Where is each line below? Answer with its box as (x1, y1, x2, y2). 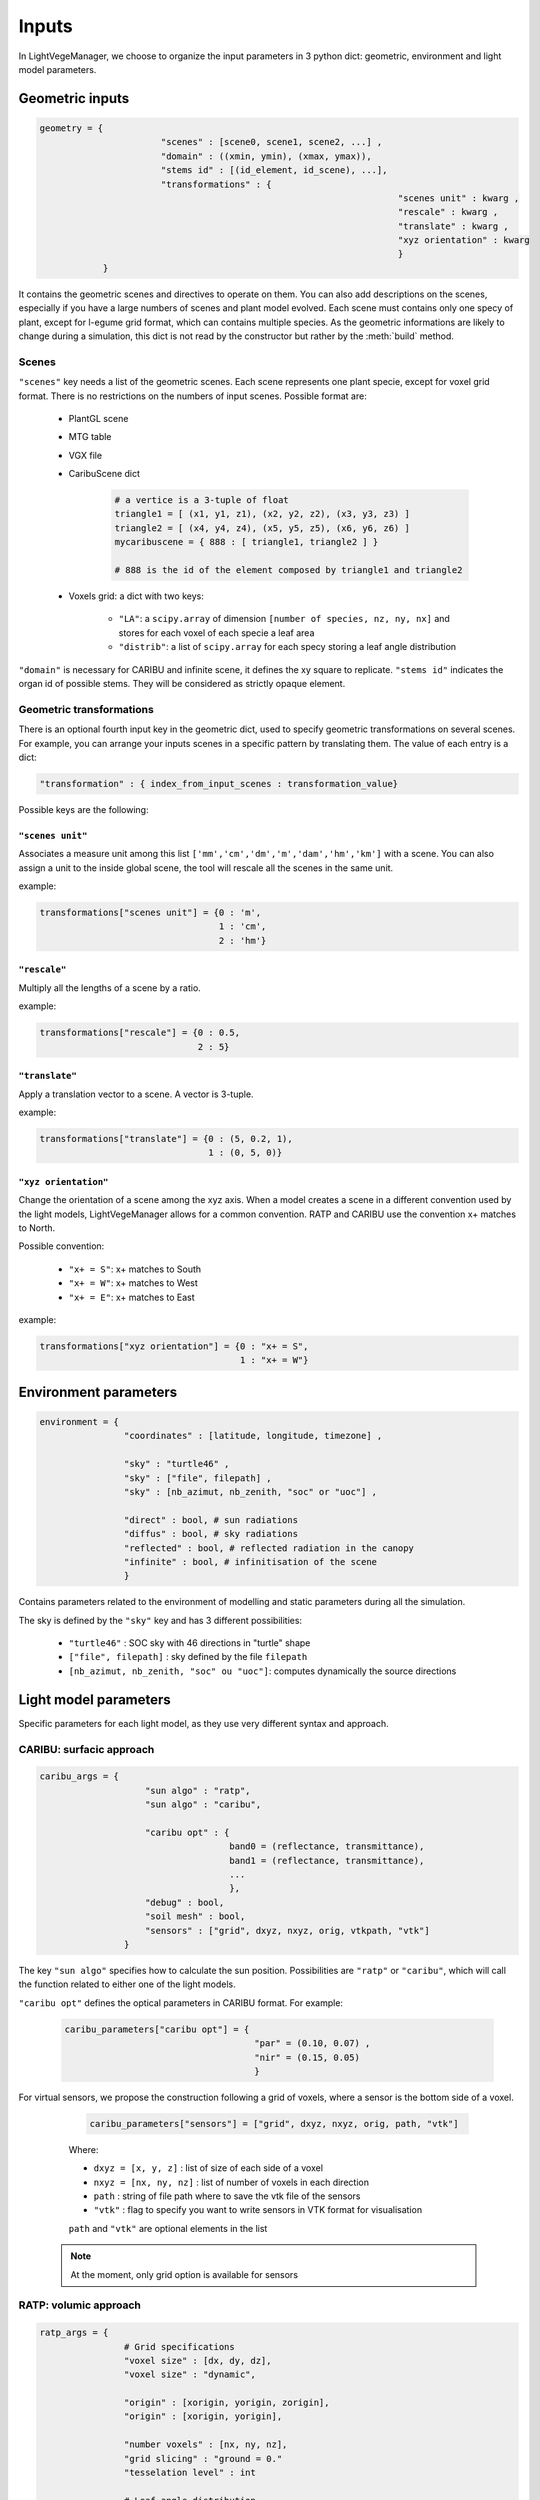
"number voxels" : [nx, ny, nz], (123, 2439, 288, 2450)
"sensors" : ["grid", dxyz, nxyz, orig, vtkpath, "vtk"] (145, 1925, 430, 1936)
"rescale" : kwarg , (397, 206, 499, 218)
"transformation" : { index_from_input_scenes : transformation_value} (39, 778, 399, 789)
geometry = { (39, 122, 104, 134)
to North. (18, 1222, 56, 1234)
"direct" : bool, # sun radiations (123, 1514, 299, 1525)
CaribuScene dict (68, 468, 140, 480)
